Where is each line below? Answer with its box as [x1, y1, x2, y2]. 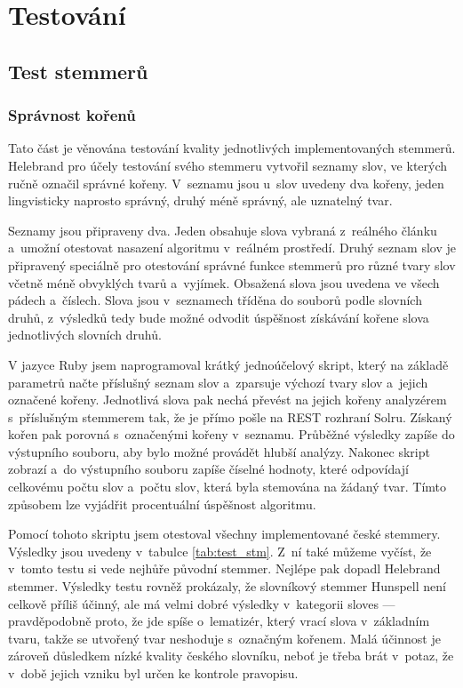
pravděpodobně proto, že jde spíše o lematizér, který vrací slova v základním [8, 612, 430, 630]
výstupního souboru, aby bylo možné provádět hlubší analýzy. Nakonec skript [8, 442, 430, 460]
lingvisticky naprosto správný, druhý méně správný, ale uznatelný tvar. [8, 191, 393, 210]
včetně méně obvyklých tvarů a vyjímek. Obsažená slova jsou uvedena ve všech [8, 273, 440, 292]
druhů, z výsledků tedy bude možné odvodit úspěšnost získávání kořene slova [8, 308, 429, 326]
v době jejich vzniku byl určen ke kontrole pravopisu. [8, 664, 299, 682]
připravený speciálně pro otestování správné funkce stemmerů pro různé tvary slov [8, 255, 456, 274]
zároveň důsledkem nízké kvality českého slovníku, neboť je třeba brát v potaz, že [8, 646, 454, 665]
